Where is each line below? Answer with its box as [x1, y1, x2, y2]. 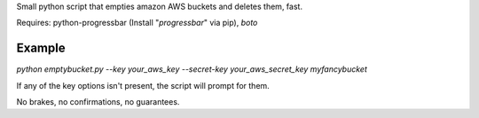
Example [16, 41, 66, 56]
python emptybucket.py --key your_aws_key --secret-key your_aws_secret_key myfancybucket [16, 64, 367, 75]
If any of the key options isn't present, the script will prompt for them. [16, 80, 270, 90]
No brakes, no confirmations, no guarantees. [16, 97, 180, 107]
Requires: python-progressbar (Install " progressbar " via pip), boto [16, 18, 258, 28]
